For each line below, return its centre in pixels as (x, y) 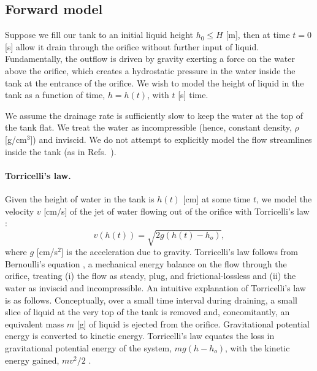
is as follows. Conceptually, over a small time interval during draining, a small (151, 300)
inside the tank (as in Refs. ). (61, 151)
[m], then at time (258, 35)
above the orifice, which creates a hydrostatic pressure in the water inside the (150, 70)
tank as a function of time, (55, 95)
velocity (20, 211)
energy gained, (32, 360)
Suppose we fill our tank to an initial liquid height (99, 35)
